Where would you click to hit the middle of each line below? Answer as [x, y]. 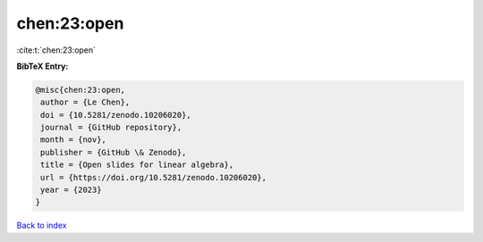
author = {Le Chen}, [85, 102]
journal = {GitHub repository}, [111, 128]
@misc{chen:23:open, [80, 90]
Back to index [42, 225]
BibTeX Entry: [42, 66]
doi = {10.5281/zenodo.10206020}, [116, 115]
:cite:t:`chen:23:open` [56, 50]
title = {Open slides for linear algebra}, [137, 165]
